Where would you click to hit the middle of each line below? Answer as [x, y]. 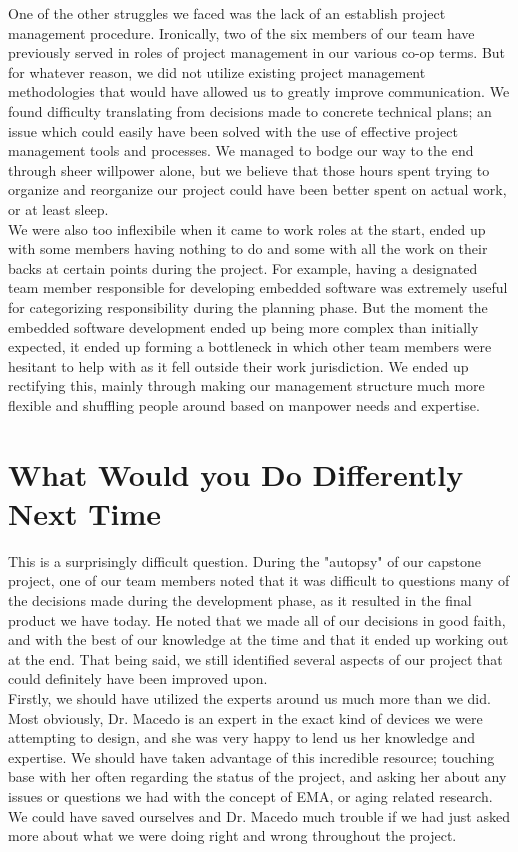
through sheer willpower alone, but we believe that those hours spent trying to [249, 169]
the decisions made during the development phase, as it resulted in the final [240, 599]
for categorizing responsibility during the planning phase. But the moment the [248, 306]
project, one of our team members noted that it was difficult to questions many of [259, 580]
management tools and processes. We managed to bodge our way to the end [241, 150]
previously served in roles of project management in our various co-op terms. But [257, 52]
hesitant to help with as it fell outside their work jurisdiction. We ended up [238, 365]
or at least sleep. [58, 208]
